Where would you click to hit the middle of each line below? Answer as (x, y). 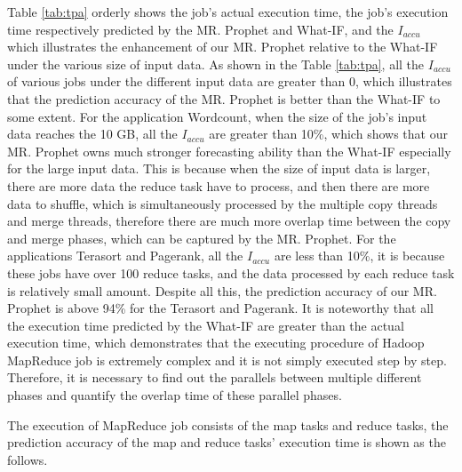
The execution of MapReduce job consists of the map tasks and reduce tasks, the (228, 424)
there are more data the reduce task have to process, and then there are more (219, 185)
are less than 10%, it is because (359, 256)
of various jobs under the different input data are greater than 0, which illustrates (230, 81)
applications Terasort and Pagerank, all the (125, 256)
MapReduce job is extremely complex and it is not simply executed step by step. (227, 360)
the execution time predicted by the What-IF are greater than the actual (206, 325)
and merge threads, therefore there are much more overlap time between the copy (229, 221)
